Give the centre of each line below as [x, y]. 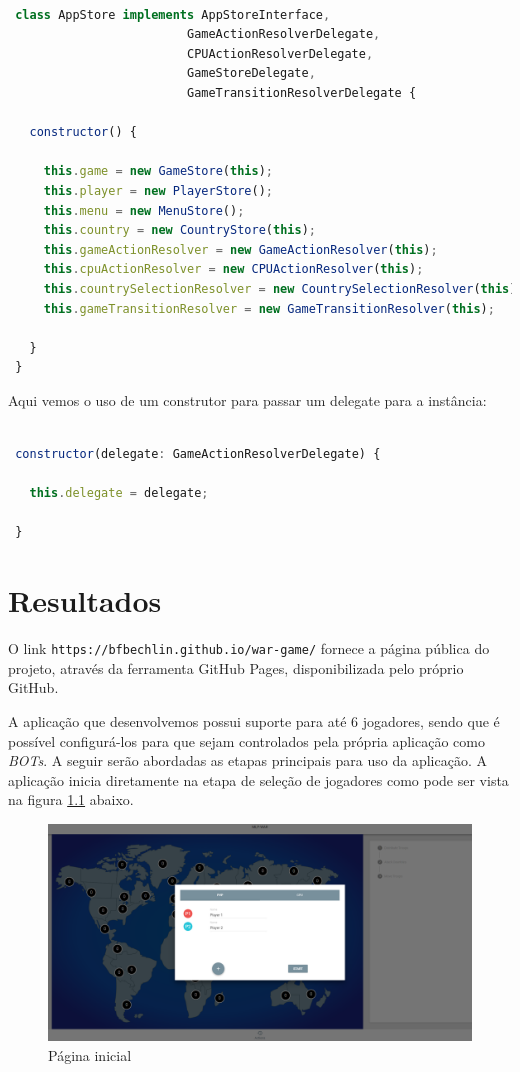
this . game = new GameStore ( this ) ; [158, 171]
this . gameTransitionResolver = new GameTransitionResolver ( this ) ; [269, 308]
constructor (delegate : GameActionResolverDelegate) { [198, 454]
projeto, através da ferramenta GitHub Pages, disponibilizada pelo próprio [236, 667]
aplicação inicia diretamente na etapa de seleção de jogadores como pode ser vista [258, 779]
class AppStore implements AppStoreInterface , [173, 14]
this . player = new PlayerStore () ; [158, 190]
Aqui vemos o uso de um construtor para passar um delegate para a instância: [247, 399]
